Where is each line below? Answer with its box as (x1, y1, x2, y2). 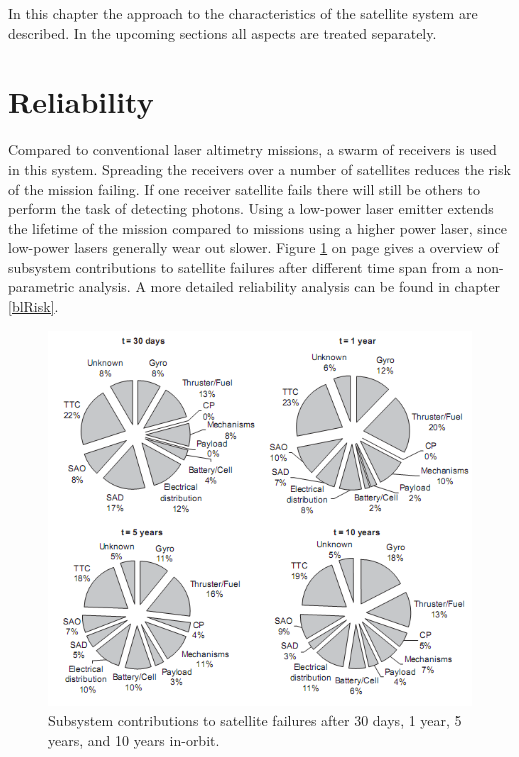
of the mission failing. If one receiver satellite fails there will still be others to (8, 178, 480, 199)
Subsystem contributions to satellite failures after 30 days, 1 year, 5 (48, 709, 462, 730)
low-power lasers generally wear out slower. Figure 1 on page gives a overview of (8, 237, 499, 258)
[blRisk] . (8, 296, 59, 317)
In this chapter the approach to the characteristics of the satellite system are (8, 3, 478, 23)
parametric (8, 276, 75, 297)
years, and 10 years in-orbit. (48, 729, 220, 750)
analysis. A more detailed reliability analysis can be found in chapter (78, 276, 501, 297)
